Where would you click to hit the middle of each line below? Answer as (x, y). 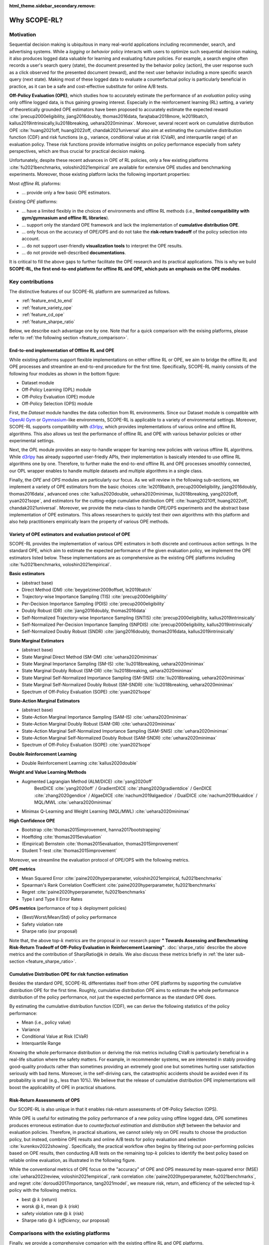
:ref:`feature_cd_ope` (43, 315)
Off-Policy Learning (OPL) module (57, 390)
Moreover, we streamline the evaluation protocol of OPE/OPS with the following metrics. (99, 860)
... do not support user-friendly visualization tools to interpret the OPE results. (102, 246)
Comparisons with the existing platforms (60, 1233)
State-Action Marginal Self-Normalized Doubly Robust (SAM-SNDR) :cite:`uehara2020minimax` (119, 738)
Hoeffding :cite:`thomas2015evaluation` (62, 837)
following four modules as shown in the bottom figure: (65, 373)
